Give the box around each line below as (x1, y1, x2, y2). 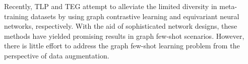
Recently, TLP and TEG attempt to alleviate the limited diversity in (4, 1, 217, 11)
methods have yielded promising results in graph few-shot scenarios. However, (4, 30, 244, 41)
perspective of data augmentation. (4, 50, 109, 60)
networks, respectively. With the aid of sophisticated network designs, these (4, 21, 237, 31)
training (4, 11, 29, 21)
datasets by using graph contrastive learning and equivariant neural (30, 11, 239, 21)
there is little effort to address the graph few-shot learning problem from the (4, 40, 240, 51)
